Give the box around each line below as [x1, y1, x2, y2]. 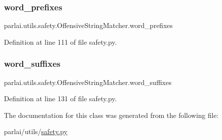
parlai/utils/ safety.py [4, 126, 68, 137]
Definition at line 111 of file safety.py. [4, 36, 117, 47]
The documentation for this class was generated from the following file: [4, 110, 219, 120]
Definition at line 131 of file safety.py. [4, 93, 117, 104]
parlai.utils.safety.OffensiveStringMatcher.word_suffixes [4, 77, 172, 87]
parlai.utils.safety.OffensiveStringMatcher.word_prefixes [4, 20, 173, 30]
